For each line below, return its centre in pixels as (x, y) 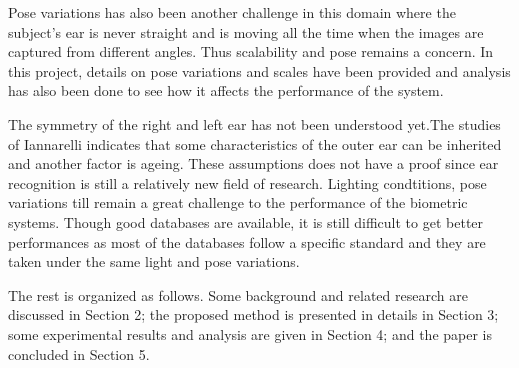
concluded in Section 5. (79, 353)
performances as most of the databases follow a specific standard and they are (247, 241)
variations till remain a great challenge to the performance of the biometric (238, 202)
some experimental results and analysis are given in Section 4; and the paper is (250, 333)
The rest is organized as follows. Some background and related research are (238, 294)
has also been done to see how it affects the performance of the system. (226, 90)
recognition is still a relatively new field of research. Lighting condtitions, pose (247, 182)
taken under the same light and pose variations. (154, 261)
